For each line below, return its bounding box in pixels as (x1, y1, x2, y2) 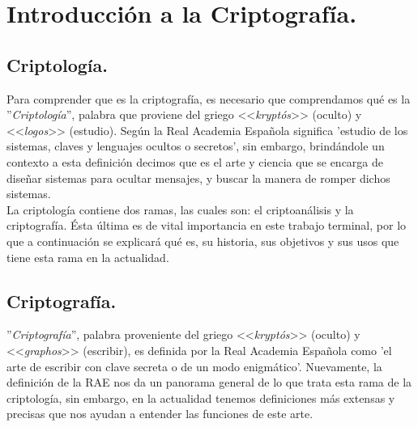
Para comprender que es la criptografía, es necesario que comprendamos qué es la (6, 90, 411, 107)
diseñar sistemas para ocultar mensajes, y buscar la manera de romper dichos (6, 169, 390, 186)
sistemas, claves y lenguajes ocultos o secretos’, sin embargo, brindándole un (6, 137, 385, 154)
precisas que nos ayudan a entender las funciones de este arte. (6, 405, 313, 422)
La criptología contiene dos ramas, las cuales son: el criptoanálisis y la (6, 201, 354, 218)
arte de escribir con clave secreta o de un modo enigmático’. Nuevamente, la (6, 357, 382, 374)
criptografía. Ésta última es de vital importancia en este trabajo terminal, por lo (6, 217, 407, 234)
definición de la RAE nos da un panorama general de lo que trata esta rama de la (6, 374, 412, 391)
